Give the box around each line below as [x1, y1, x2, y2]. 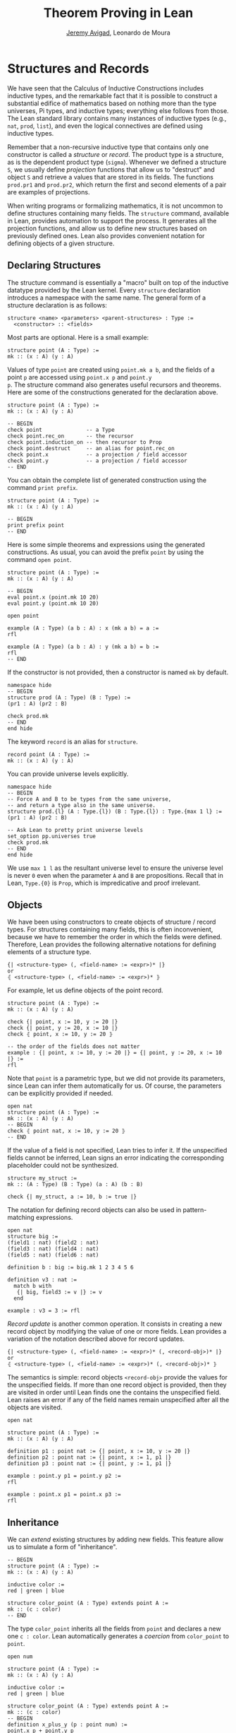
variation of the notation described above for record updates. [7, 1334, 185, 1344]
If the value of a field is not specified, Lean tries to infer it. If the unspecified [7, 1146, 228, 1155]
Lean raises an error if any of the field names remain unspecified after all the [7, 1396, 230, 1404]
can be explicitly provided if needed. [7, 1089, 113, 1098]
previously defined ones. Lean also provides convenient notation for [7, 231, 205, 240]
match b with [13, 1283, 52, 1290]
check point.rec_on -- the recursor [7, 433, 134, 440]
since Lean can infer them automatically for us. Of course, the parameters [7, 1081, 222, 1090]
